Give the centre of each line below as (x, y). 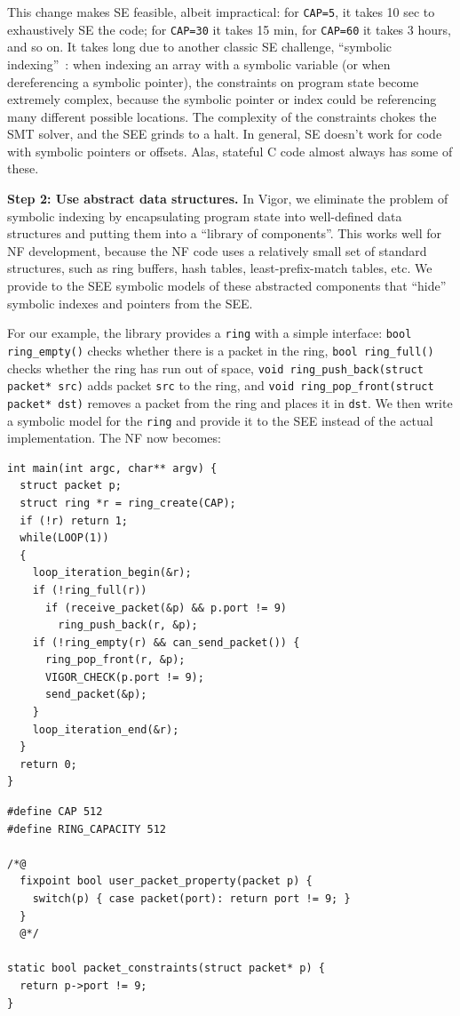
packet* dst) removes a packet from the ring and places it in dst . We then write (230, 402)
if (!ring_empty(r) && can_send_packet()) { (166, 642)
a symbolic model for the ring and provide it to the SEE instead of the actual (220, 420)
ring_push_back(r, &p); (128, 625)
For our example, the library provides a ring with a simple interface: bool (210, 333)
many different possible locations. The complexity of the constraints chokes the (222, 116)
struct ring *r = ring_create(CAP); (128, 503)
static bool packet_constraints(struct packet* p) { (166, 968)
